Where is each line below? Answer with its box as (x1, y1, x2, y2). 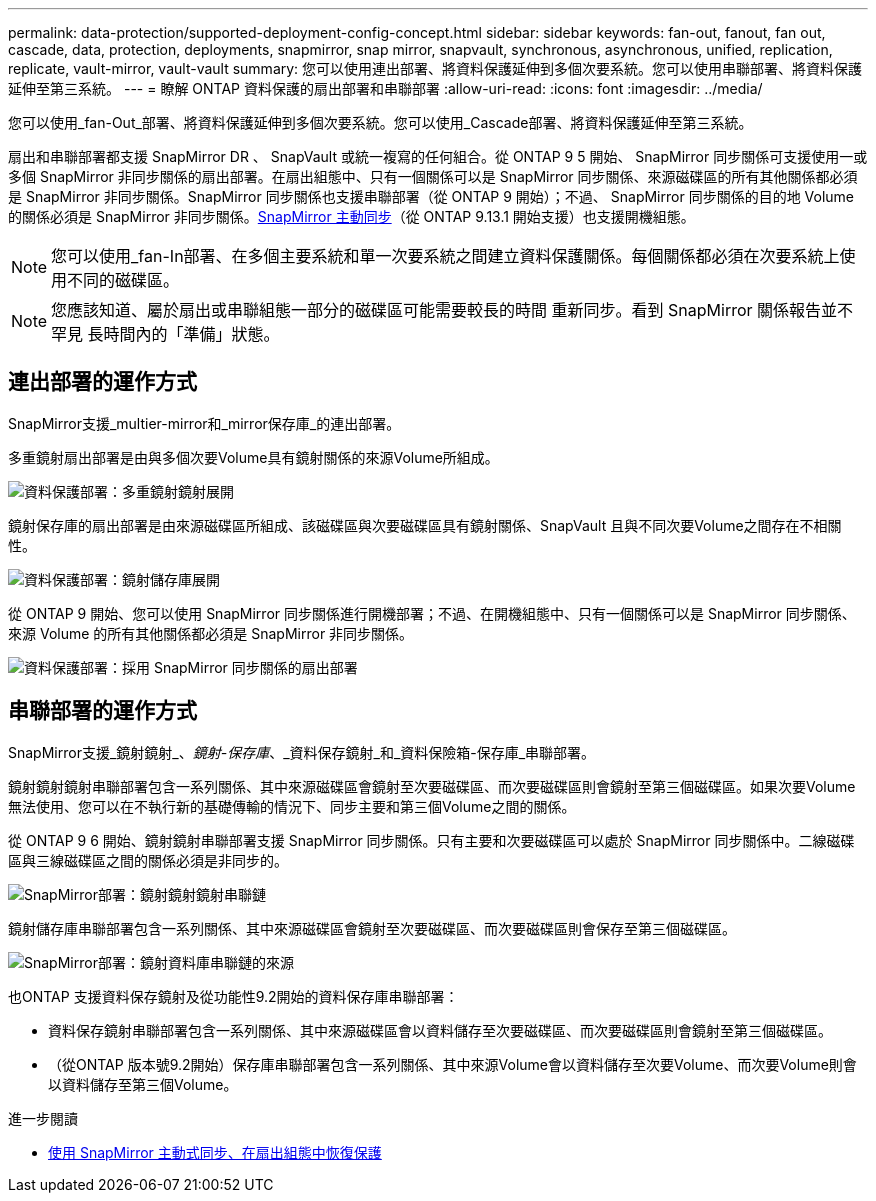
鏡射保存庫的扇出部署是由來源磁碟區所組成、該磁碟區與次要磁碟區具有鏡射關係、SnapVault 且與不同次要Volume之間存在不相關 (8, 516, 842, 534)
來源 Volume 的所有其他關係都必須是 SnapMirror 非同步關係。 (8, 624, 414, 642)
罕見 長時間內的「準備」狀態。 (51, 324, 280, 344)
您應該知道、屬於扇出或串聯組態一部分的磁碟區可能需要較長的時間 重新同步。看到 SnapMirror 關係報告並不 (51, 300, 854, 320)
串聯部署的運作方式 (8, 698, 197, 724)
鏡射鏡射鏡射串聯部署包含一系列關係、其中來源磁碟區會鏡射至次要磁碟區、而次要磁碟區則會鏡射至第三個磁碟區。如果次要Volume (8, 777, 856, 795)
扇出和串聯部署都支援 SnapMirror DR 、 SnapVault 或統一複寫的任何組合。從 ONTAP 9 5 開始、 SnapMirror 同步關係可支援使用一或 (8, 148, 868, 165)
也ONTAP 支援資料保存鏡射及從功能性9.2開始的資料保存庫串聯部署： (8, 987, 459, 1005)
